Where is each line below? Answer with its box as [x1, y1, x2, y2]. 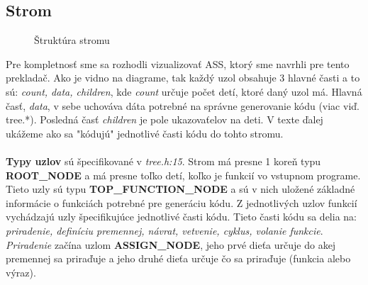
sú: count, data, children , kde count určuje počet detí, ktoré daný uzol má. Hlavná [6, 84, 362, 99]
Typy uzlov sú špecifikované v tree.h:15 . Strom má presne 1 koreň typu [6, 153, 321, 168]
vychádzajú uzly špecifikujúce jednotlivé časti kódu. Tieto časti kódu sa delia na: [6, 209, 357, 224]
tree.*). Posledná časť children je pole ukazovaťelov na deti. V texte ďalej [6, 112, 323, 127]
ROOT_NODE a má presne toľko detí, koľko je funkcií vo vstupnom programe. [6, 167, 361, 182]
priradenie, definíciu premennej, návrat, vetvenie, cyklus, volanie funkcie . [6, 223, 323, 238]
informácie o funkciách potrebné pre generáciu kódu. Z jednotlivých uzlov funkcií [6, 195, 357, 210]
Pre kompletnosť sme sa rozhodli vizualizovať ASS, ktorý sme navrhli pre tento [6, 56, 350, 71]
